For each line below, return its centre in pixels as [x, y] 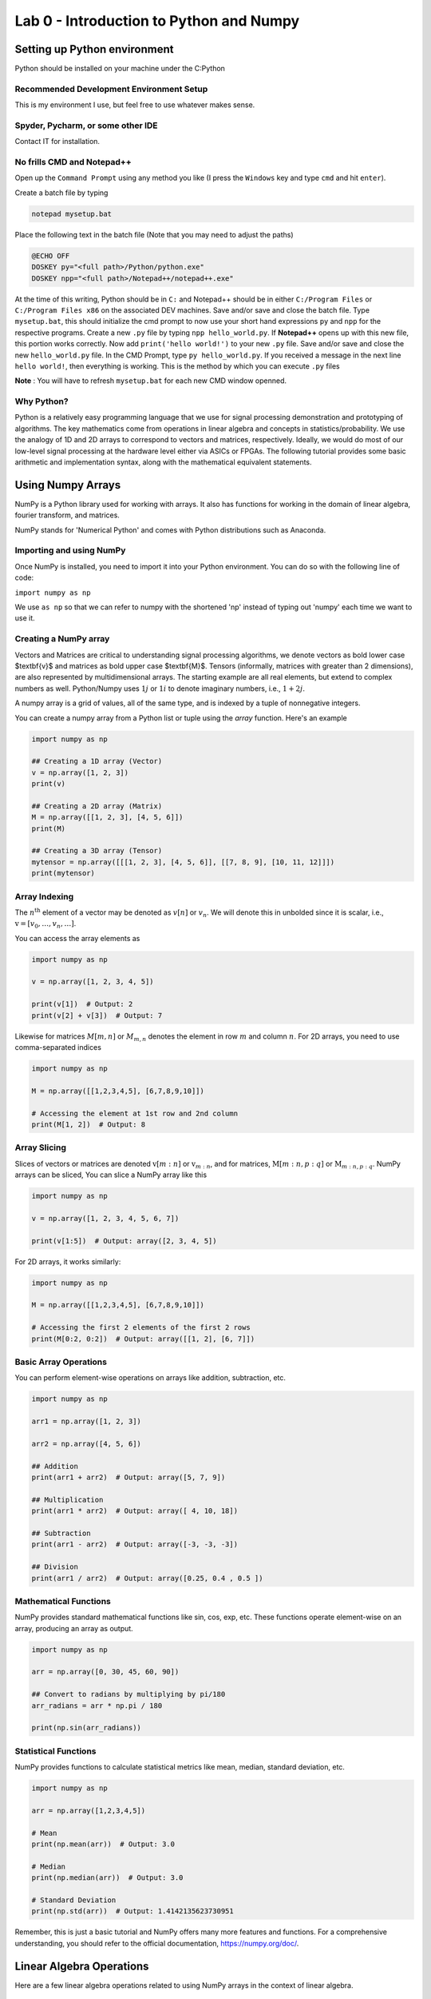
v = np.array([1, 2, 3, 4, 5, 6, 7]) [105, 1218]
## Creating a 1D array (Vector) [97, 761]
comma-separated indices [58, 1047]
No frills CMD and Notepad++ [73, 162]
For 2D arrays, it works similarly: [68, 1261]
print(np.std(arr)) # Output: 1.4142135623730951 [133, 1911]
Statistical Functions [55, 1751]
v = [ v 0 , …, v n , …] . [45, 925]
